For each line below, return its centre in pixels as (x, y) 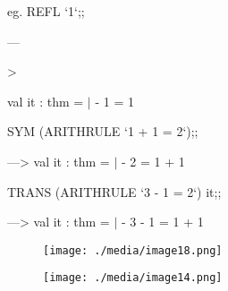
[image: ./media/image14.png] (133, 278)
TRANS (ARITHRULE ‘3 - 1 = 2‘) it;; (114, 191)
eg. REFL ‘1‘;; (46, 11)
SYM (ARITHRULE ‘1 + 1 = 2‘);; (103, 131)
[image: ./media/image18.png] (133, 250)
